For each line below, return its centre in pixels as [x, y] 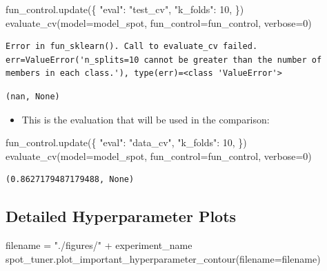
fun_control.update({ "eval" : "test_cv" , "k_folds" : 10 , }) [125, 9]
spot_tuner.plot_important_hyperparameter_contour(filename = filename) [163, 258]
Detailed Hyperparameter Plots [121, 216]
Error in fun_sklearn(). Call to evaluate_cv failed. [132, 47]
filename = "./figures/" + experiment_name [99, 245]
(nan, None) [33, 96]
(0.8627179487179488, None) [70, 180]
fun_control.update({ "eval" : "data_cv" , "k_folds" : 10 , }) [126, 142]
